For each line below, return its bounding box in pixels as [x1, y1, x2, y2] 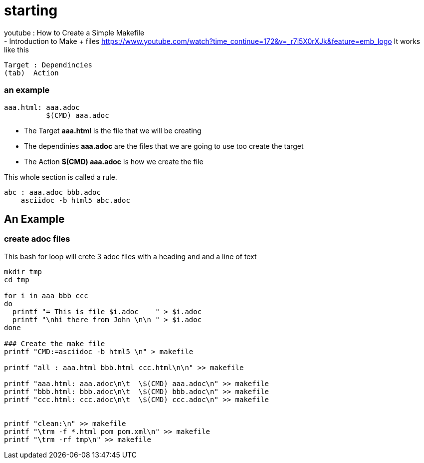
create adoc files [4, 234, 70, 244]
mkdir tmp [4, 267, 42, 276]
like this [4, 45, 29, 54]
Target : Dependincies [4, 60, 93, 69]
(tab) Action [4, 68, 59, 77]
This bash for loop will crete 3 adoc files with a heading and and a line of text [4, 252, 257, 261]
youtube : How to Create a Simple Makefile [4, 28, 145, 37]
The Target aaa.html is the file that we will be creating [24, 126, 202, 135]
